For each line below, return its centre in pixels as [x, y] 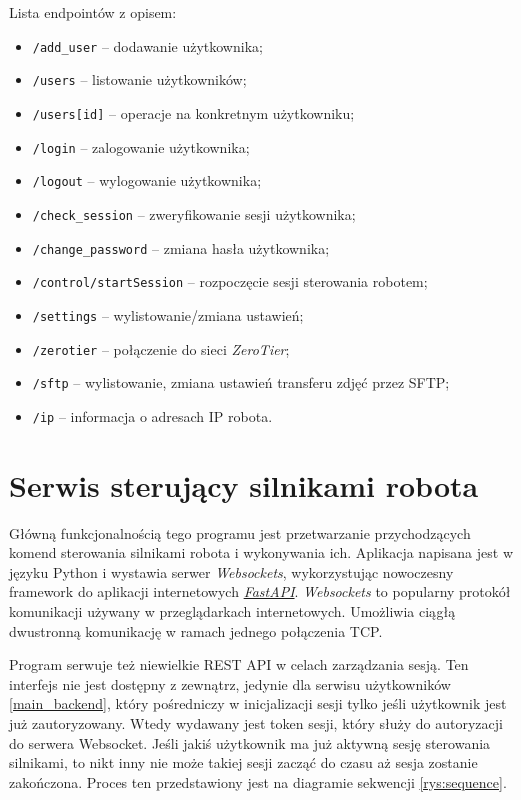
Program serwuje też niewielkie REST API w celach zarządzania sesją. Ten [239, 664]
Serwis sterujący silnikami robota [244, 484]
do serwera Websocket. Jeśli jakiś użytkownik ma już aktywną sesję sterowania [250, 742]
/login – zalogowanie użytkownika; [141, 146]
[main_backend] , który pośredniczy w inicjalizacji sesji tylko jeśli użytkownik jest [258, 703]
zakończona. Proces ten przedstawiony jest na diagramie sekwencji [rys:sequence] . [258, 781]
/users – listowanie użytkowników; [139, 79]
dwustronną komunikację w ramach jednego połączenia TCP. [196, 630]
